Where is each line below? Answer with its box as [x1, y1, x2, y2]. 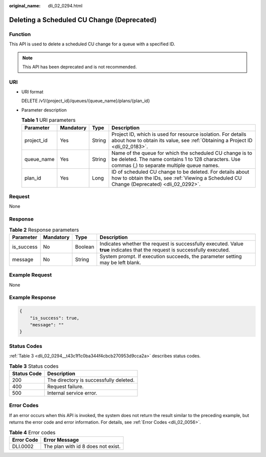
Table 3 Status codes [9, 363, 59, 370]
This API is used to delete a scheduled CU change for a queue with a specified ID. [9, 41, 175, 47]
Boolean [75, 243, 95, 250]
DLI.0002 [12, 443, 34, 450]
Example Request [9, 271, 52, 278]
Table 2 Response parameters [9, 226, 79, 233]
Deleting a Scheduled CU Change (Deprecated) [9, 15, 157, 24]
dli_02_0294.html [48, 3, 83, 8]
